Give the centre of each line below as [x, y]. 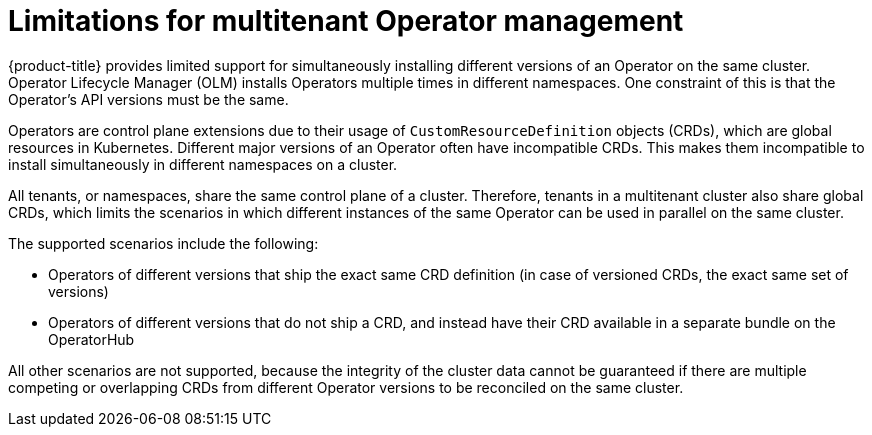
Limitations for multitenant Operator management [346, 21]
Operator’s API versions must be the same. [148, 99]
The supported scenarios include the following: [163, 243]
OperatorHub [91, 339]
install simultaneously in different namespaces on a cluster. [203, 164]
